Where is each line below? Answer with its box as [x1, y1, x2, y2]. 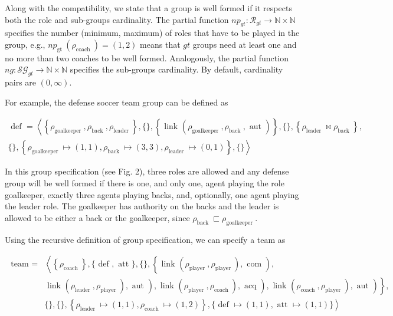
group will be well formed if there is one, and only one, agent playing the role [5, 177, 284, 189]
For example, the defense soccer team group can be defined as [5, 96, 228, 108]
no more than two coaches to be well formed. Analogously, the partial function [5, 51, 289, 64]
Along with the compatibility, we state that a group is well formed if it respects [5, 2, 292, 14]
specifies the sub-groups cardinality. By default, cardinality [70, 63, 283, 75]
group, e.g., [5, 38, 45, 50]
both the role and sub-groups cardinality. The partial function [5, 13, 229, 25]
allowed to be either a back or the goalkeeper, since [5, 211, 190, 223]
